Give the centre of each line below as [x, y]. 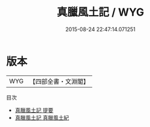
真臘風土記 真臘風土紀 [42, 117]
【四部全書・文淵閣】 [59, 81]
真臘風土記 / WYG [100, 12]
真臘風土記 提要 [34, 110]
